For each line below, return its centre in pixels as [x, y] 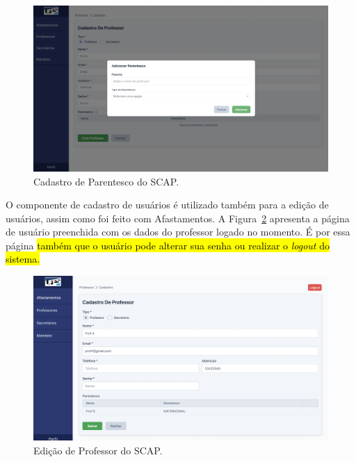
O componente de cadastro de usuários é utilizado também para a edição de [167, 205]
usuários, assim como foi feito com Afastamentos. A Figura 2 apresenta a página [178, 218]
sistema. [23, 259]
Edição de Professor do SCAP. [98, 450]
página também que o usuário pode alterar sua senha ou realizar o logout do [168, 245]
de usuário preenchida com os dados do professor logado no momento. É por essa [178, 232]
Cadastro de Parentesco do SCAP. [106, 181]
